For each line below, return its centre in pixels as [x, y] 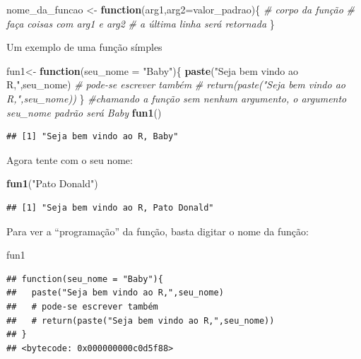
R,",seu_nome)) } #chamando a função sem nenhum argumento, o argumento [177, 98]
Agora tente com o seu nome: [70, 159]
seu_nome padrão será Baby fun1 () [84, 112]
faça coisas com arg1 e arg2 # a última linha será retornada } [141, 23]
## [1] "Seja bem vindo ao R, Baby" [93, 137]
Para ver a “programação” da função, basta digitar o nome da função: [158, 231]
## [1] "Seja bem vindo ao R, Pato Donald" [110, 207]
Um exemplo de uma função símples [84, 47]
